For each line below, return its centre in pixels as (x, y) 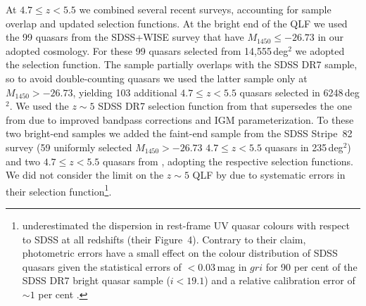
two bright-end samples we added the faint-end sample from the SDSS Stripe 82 (179, 133)
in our (331, 37)
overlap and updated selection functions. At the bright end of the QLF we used (177, 23)
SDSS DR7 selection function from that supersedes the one (225, 106)
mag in (232, 266)
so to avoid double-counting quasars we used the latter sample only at (157, 78)
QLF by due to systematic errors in (269, 175)
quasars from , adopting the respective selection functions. (228, 161)
